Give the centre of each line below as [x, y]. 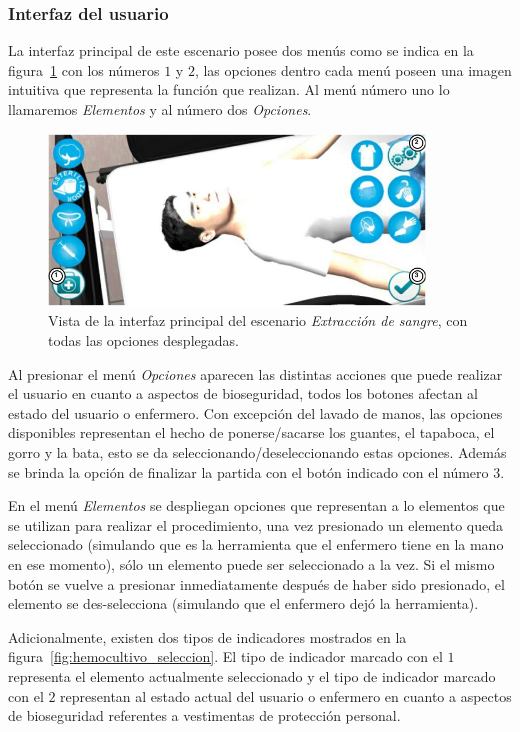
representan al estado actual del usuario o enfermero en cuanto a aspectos [286, 695]
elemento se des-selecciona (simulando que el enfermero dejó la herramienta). [243, 603]
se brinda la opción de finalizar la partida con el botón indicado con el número [248, 471]
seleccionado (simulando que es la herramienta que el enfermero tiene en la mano [256, 544]
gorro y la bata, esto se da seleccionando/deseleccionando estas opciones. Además [257, 451]
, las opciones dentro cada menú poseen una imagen [353, 69]
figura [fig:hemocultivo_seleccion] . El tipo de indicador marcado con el [225, 656]
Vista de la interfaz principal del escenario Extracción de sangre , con [258, 320]
